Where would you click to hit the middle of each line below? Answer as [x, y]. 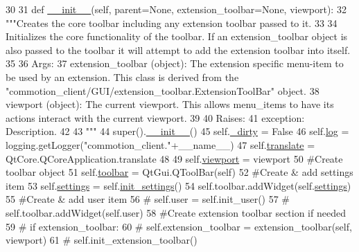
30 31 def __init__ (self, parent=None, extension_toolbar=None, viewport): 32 [176, 9]
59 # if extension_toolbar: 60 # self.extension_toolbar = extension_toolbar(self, [179, 226]
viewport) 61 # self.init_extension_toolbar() [102, 240]
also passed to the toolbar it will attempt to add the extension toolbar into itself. [178, 49]
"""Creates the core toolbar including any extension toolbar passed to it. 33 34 [172, 22]
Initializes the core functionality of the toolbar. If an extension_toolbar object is [177, 36]
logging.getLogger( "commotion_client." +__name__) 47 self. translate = [160, 144]
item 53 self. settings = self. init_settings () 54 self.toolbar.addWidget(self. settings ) [178, 185]
